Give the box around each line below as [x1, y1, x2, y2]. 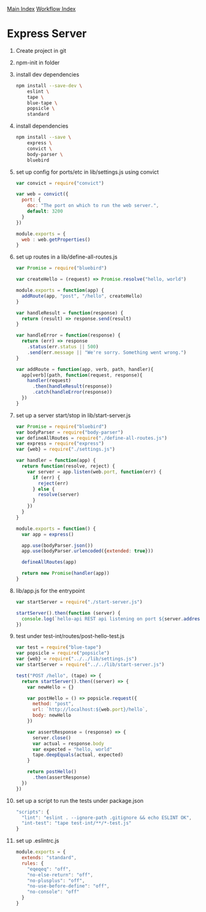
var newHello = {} [27, 684, 74, 690]
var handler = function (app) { [15, 458, 96, 464]
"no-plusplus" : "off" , [27, 878, 85, 884]
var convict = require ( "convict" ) [15, 180, 104, 186]
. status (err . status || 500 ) [27, 344, 99, 350]
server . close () [32, 735, 71, 741]
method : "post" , [32, 701, 74, 707]
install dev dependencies [15, 71, 80, 78]
